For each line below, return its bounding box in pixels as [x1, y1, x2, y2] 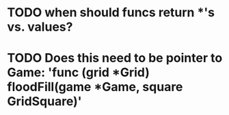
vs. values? [7, 19, 73, 35]
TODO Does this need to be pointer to [7, 50, 223, 66]
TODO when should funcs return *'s [7, 5, 215, 20]
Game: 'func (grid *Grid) [7, 65, 150, 80]
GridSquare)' [7, 94, 82, 110]
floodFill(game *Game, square [7, 80, 183, 95]
